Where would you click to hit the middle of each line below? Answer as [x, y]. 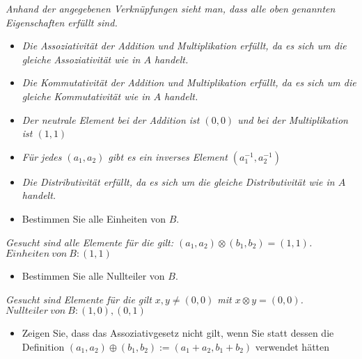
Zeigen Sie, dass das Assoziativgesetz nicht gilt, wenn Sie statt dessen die [178, 333]
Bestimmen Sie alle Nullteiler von [93, 276]
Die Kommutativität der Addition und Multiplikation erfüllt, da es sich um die [189, 82]
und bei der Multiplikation [293, 119]
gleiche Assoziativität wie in [81, 59]
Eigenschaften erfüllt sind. [62, 22]
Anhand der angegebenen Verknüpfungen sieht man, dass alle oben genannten [171, 8]
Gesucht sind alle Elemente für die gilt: [89, 242]
